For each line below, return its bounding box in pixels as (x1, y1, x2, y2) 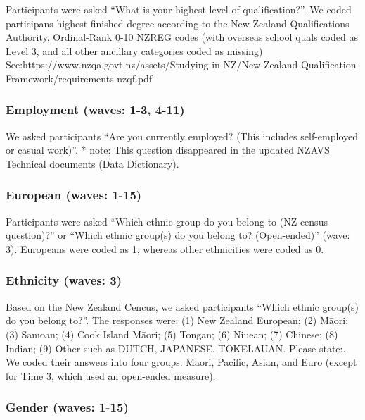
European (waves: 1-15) (6, 186, 142, 204)
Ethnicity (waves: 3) (6, 271, 122, 289)
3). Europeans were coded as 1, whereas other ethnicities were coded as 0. (6, 241, 324, 256)
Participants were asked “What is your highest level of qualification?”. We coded (6, 2, 352, 16)
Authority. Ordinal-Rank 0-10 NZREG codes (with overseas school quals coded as (6, 30, 358, 44)
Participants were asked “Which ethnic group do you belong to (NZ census (6, 214, 328, 228)
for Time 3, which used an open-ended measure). (6, 368, 216, 383)
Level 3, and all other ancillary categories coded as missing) (6, 43, 263, 58)
